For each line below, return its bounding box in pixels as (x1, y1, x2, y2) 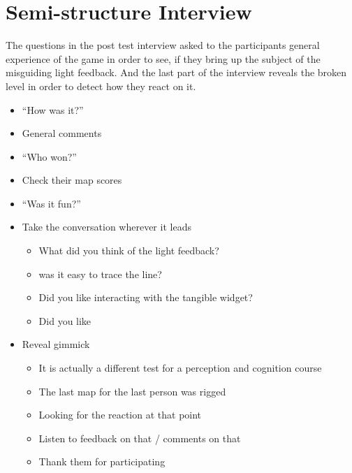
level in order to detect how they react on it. (6, 78, 196, 93)
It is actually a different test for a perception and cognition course (38, 361, 322, 375)
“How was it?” (22, 102, 84, 117)
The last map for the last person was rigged (38, 384, 226, 398)
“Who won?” (22, 149, 77, 163)
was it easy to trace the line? (38, 266, 162, 281)
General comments (22, 126, 102, 140)
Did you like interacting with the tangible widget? (38, 290, 253, 305)
